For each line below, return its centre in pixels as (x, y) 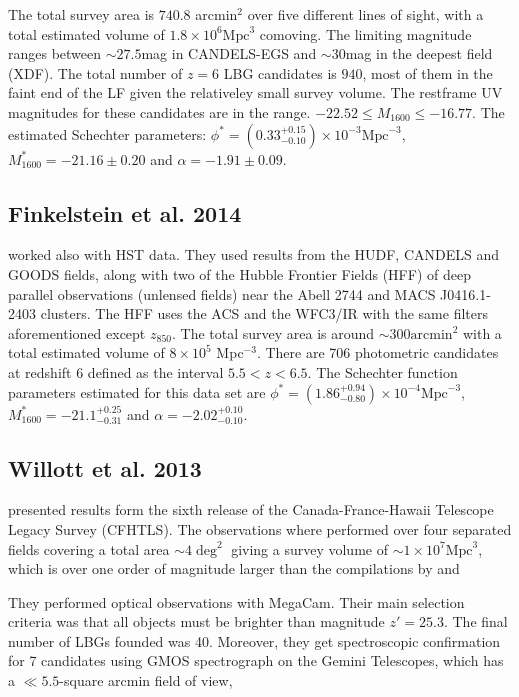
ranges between (55, 53)
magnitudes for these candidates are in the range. (159, 111)
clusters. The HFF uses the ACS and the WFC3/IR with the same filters (264, 313)
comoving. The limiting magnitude (365, 33)
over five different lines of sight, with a (365, 14)
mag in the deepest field (419, 53)
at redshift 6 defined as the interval (116, 371)
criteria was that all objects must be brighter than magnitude (196, 621)
